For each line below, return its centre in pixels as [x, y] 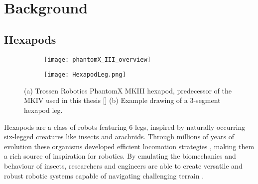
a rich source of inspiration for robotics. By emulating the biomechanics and [120, 156]
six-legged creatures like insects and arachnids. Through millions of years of [119, 137]
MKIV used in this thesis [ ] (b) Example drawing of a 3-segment [122, 100]
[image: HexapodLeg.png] [85, 75]
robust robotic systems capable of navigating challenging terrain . [104, 175]
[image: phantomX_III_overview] [97, 59]
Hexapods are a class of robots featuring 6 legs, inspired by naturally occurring [125, 127]
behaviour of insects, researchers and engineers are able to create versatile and [123, 166]
